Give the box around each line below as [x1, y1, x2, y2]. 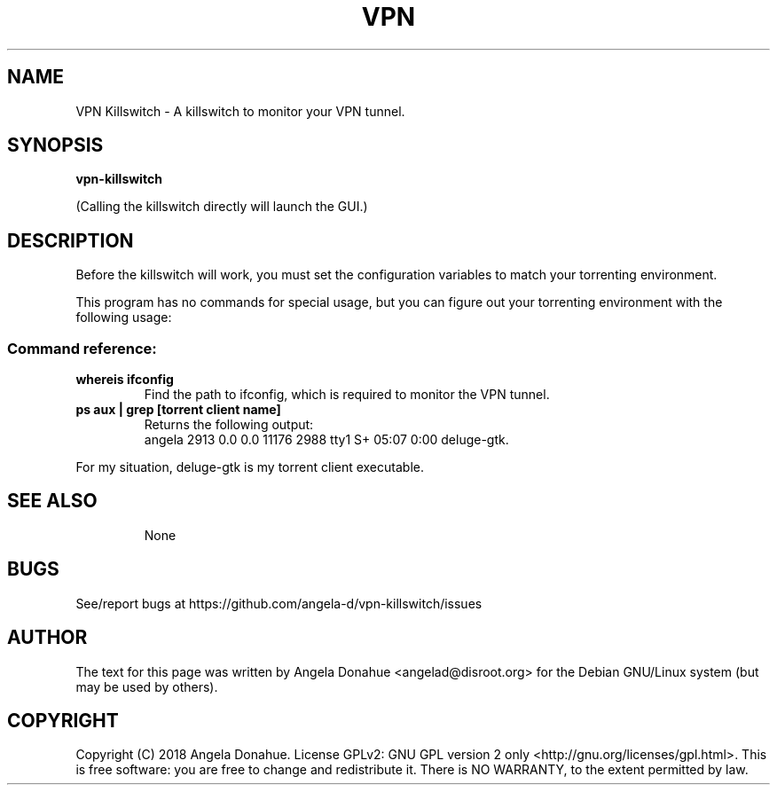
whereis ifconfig [75, 372, 174, 388]
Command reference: [7, 339, 157, 357]
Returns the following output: [144, 417, 314, 433]
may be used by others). [75, 678, 218, 694]
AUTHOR [7, 626, 88, 649]
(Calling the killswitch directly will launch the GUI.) [75, 199, 368, 215]
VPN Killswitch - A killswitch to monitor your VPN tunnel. [75, 103, 405, 119]
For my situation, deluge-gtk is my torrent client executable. [75, 459, 424, 475]
